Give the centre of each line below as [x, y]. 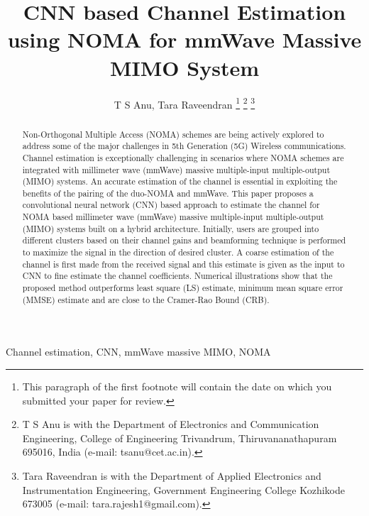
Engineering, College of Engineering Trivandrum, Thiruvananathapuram [180, 438]
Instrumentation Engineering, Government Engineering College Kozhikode [183, 489]
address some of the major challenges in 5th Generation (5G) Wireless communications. [184, 146]
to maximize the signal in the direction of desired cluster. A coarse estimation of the [178, 252]
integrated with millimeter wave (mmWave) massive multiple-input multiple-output [176, 169]
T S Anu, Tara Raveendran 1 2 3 [184, 103]
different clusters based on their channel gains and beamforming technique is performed [184, 240]
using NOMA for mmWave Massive [184, 39]
